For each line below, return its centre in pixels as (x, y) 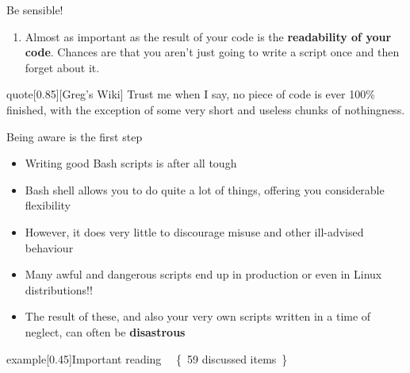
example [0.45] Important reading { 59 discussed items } (147, 358)
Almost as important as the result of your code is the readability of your (208, 36)
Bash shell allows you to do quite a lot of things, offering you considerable (205, 189)
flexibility (48, 205)
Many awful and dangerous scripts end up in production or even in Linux (203, 274)
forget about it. (62, 67)
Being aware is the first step (75, 136)
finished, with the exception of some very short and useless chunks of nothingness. (206, 109)
